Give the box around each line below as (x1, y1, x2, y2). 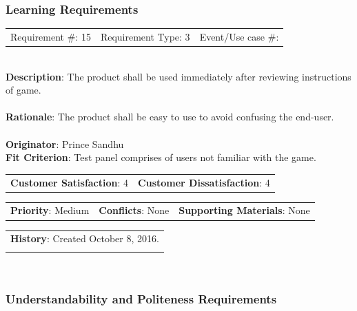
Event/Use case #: (199, 29, 279, 43)
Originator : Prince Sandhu (6, 136, 124, 151)
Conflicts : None (99, 203, 170, 217)
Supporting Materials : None (178, 203, 310, 217)
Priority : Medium (10, 203, 90, 217)
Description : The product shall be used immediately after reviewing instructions (6, 69, 351, 83)
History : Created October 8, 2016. (10, 231, 159, 246)
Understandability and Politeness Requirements (6, 290, 277, 308)
